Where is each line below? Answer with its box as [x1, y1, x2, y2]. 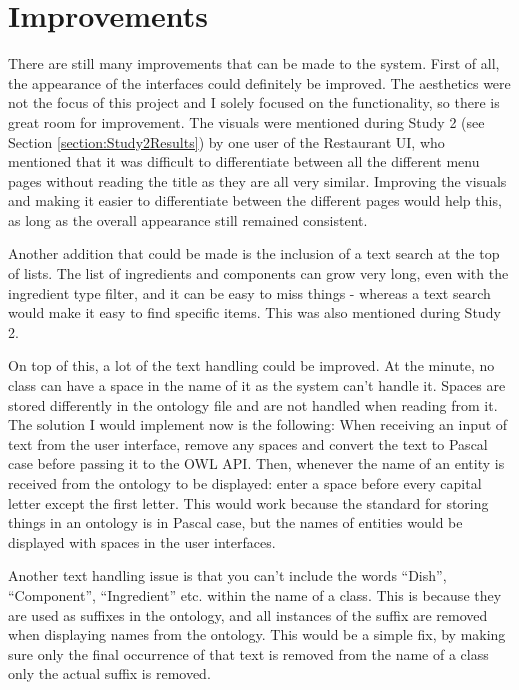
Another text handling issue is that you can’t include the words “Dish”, [8, 565, 447, 586]
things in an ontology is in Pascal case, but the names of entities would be [8, 512, 463, 533]
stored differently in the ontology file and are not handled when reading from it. [8, 394, 498, 415]
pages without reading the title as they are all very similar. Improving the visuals [8, 170, 507, 191]
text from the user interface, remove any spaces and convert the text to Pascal [8, 433, 488, 454]
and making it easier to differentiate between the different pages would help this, [8, 190, 502, 211]
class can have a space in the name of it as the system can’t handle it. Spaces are [8, 375, 506, 396]
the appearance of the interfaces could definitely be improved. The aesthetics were [8, 72, 511, 93]
